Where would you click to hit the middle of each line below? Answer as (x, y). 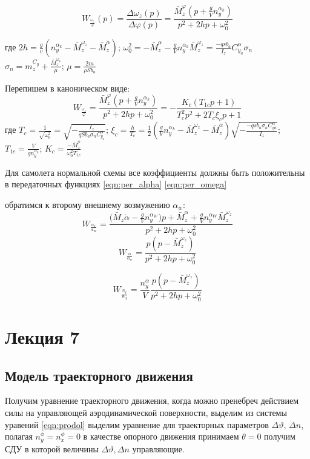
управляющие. (158, 448)
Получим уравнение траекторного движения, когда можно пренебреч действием (152, 400)
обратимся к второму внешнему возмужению (87, 204)
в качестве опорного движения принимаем (161, 436)
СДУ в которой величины (52, 448)
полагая (19, 436)
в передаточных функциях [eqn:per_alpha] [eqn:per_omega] (116, 184)
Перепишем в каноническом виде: (68, 88)
